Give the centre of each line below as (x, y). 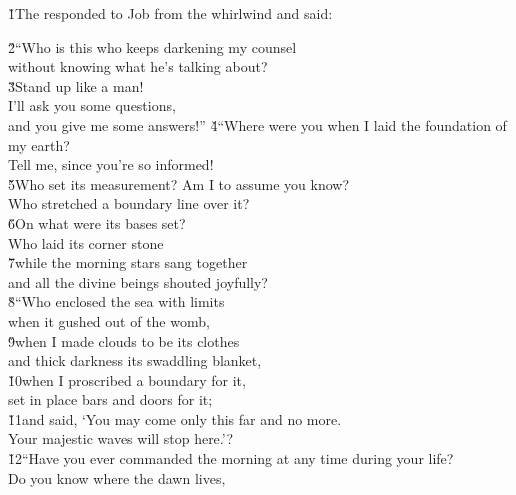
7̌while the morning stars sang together (128, 262)
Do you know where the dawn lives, (117, 477)
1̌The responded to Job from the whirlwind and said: (170, 13)
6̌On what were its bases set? (97, 222)
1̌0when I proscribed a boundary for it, (127, 379)
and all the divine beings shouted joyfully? (138, 281)
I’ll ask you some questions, (92, 105)
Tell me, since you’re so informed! (111, 164)
